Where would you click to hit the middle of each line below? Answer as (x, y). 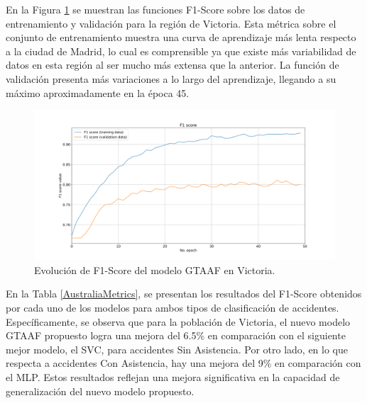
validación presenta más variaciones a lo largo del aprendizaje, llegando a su (171, 78)
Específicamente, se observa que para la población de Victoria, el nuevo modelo (178, 321)
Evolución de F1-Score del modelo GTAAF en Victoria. (155, 269)
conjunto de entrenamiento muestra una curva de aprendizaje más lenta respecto (181, 37)
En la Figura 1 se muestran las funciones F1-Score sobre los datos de (155, 9)
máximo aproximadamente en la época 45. (98, 92)
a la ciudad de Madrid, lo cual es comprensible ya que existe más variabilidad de (181, 51)
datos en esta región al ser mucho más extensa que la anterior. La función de (172, 65)
